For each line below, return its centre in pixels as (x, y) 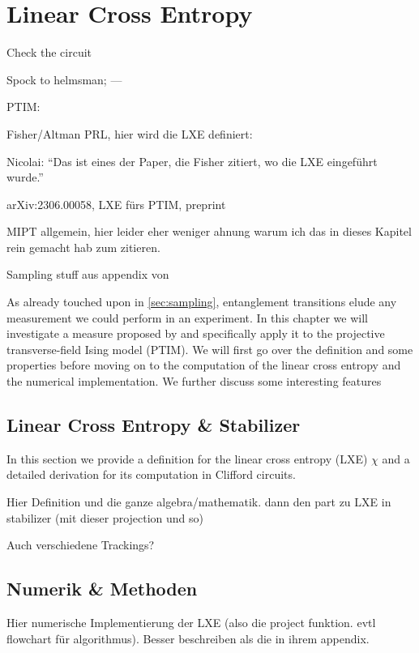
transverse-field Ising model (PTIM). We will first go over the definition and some (210, 349)
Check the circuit (49, 52)
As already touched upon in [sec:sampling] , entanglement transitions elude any (202, 302)
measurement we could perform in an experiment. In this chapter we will (187, 317)
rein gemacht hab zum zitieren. (83, 247)
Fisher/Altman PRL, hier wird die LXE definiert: (130, 133)
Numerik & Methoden (102, 589)
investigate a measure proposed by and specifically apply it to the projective (196, 333)
